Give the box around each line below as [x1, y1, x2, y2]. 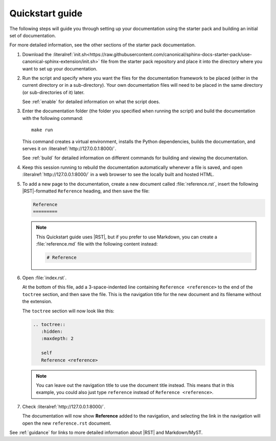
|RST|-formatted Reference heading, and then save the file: [22, 188, 150, 194]
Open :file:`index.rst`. [22, 275, 66, 281]
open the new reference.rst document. [22, 420, 111, 426]
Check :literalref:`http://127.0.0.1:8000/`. [22, 403, 106, 409]
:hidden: [41, 329, 63, 334]
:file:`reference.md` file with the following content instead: [36, 241, 158, 247]
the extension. [22, 299, 53, 305]
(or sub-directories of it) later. [22, 89, 85, 95]
